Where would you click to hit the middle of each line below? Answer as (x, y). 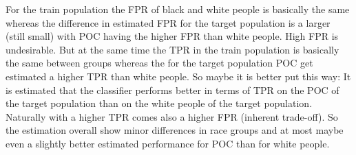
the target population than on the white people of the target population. (159, 103)
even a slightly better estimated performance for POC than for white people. (168, 143)
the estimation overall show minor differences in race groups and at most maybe (175, 130)
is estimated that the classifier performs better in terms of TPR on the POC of (172, 90)
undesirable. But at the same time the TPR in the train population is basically (172, 49)
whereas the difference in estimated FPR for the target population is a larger (168, 22)
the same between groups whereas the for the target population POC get (159, 63)
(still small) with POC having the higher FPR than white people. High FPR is (172, 36)
